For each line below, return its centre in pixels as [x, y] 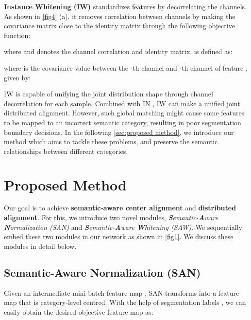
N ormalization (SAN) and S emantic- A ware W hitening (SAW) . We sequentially [123, 227]
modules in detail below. [40, 246]
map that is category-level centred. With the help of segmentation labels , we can [125, 302]
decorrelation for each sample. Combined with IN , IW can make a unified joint [122, 103]
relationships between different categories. [66, 151]
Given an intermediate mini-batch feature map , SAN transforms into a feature [122, 292]
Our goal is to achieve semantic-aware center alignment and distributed [120, 208]
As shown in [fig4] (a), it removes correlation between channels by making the [120, 16]
